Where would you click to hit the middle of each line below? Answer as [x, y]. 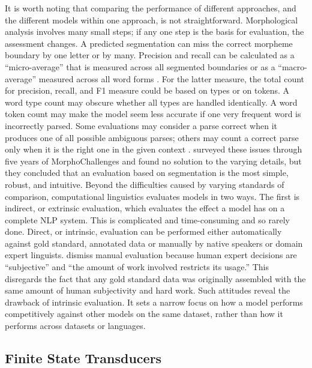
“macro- [292, 66]
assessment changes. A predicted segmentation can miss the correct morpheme [149, 43]
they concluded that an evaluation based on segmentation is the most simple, [147, 173]
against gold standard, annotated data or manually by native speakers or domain [154, 243]
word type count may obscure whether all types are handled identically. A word [151, 102]
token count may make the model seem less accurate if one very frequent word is [153, 114]
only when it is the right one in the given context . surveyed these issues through [154, 149]
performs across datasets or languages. [75, 326]
